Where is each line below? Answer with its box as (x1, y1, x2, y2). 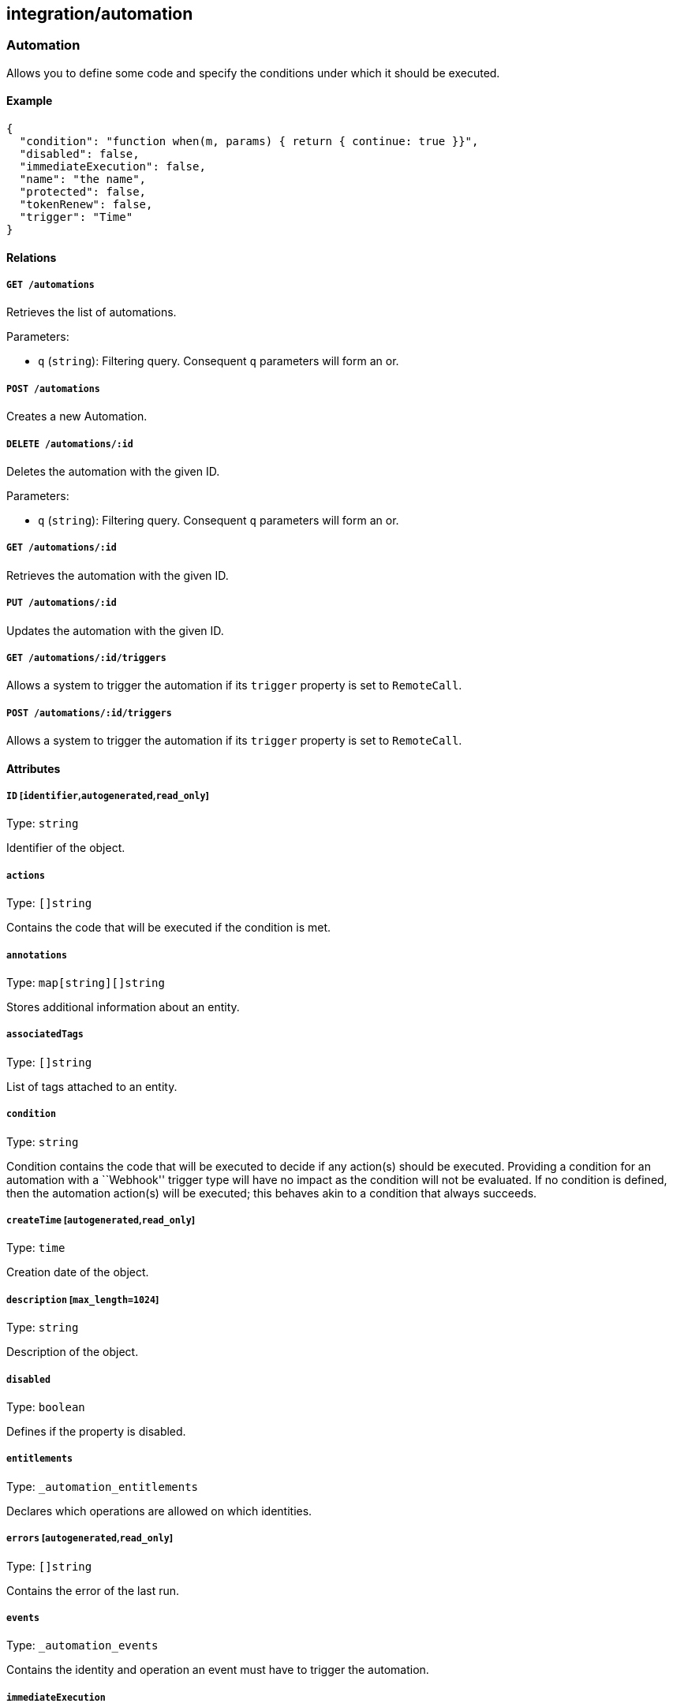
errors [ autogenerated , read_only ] (6, 1533, 174, 1545)
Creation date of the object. (6, 1265, 149, 1279)
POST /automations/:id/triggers (6, 707, 172, 719)
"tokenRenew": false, (19, 198, 153, 211)
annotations (6, 949, 67, 961)
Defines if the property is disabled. (6, 1424, 186, 1438)
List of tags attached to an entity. (6, 1079, 178, 1093)
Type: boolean (6, 1399, 85, 1414)
